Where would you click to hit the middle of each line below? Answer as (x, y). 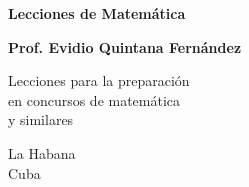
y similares (41, 119)
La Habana (42, 152)
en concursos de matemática (94, 99)
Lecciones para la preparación (99, 80)
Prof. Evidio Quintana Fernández (125, 46)
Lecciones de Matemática (97, 13)
